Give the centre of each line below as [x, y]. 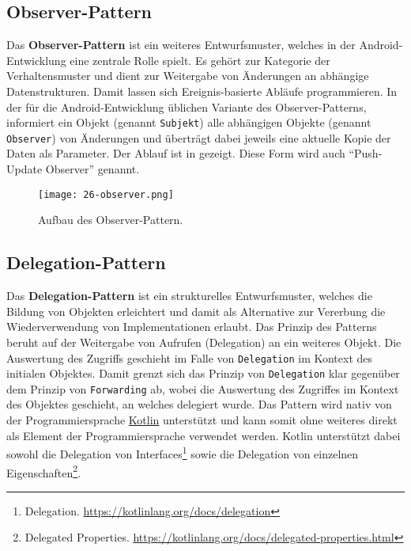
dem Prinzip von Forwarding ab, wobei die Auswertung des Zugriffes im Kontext [203, 388]
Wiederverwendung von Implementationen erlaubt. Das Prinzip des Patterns [192, 327]
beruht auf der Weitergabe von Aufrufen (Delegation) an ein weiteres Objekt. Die [204, 342]
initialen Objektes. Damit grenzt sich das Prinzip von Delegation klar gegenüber [203, 373]
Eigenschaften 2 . [44, 471]
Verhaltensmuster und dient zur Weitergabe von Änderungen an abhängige [188, 76]
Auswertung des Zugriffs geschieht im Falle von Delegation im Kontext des [190, 357]
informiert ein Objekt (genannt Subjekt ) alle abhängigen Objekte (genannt [189, 122]
